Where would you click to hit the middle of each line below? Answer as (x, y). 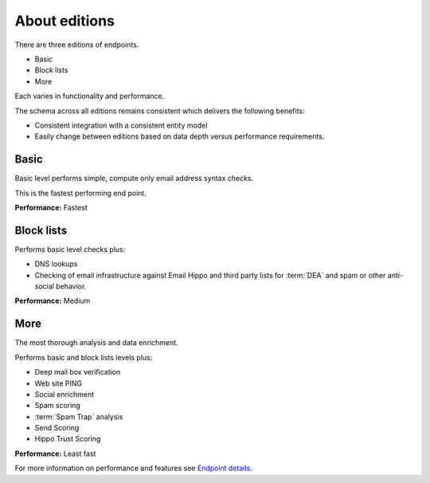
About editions (65, 21)
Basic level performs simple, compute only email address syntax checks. (134, 179)
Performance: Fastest (51, 207)
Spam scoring (58, 406)
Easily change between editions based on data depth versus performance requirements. (180, 136)
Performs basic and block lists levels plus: (84, 357)
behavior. (71, 286)
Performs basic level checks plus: (70, 249)
